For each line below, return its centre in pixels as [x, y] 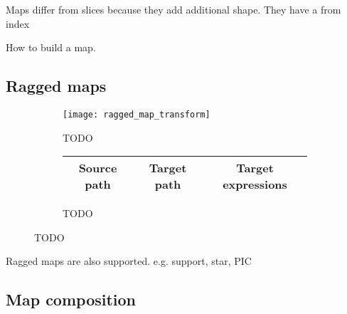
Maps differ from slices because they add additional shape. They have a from [173, 9]
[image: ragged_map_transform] [137, 114]
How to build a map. [51, 47]
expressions [255, 184]
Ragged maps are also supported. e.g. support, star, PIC [129, 261]
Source [98, 168]
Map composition [71, 299]
